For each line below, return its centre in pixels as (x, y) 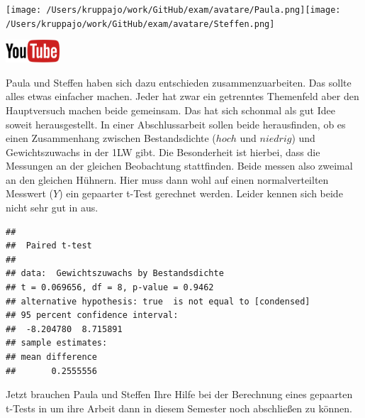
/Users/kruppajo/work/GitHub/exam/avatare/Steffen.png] (140, 24)
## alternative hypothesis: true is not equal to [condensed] (158, 301)
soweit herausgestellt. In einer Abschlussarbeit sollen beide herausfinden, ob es (176, 124)
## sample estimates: (57, 343)
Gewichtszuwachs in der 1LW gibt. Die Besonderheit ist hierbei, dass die (163, 152)
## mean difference (51, 357)
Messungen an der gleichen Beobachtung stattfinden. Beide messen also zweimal (179, 166)
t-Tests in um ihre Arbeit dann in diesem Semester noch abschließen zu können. (179, 408)
